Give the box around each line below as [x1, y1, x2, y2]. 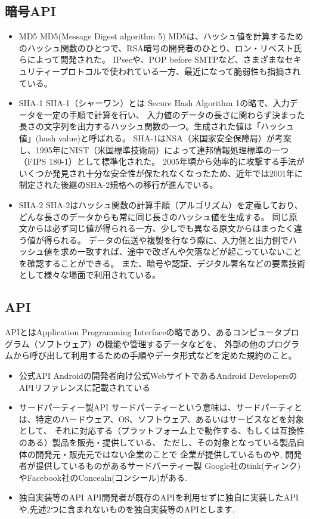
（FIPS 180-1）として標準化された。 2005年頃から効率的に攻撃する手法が [18, 155, 305, 168]
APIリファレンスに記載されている [18, 381, 151, 393]
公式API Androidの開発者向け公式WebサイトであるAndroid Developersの [18, 369, 297, 382]
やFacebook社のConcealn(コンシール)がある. [18, 471, 187, 483]
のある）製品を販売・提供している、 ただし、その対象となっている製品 [18, 436, 296, 449]
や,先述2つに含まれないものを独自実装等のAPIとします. [18, 503, 235, 515]
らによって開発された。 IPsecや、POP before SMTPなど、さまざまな [18, 53, 285, 66]
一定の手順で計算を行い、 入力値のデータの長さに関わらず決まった [44, 108, 305, 121]
